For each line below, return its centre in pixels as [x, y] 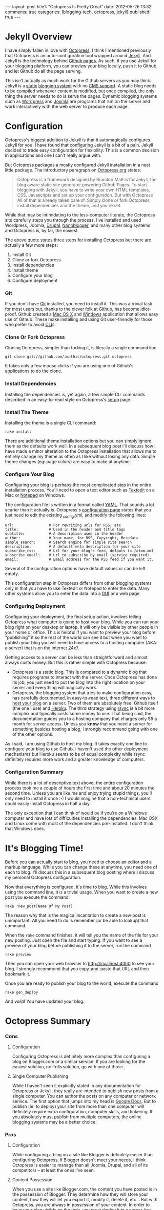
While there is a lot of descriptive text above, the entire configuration [74, 783]
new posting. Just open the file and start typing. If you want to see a [74, 940]
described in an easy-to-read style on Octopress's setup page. [68, 400]
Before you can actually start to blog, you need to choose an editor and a [79, 862]
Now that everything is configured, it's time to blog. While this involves [76, 887]
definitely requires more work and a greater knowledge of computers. [75, 759]
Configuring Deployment [35, 606]
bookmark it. [18, 974]
